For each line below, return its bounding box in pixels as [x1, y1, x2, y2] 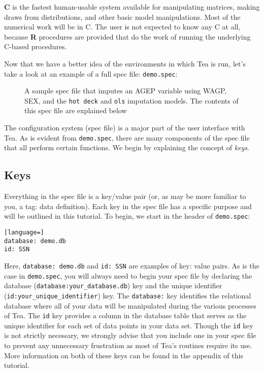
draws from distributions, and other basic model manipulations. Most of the [4, 11, 241, 22]
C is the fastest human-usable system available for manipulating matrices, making [4, 2, 260, 12]
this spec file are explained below [24, 105, 127, 116]
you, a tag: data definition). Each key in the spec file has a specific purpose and [4, 200, 252, 211]
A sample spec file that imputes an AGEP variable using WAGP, [24, 85, 227, 96]
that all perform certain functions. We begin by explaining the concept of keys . [4, 142, 250, 153]
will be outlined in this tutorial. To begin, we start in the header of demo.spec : [4, 211, 250, 221]
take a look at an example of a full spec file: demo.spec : [4, 68, 178, 79]
